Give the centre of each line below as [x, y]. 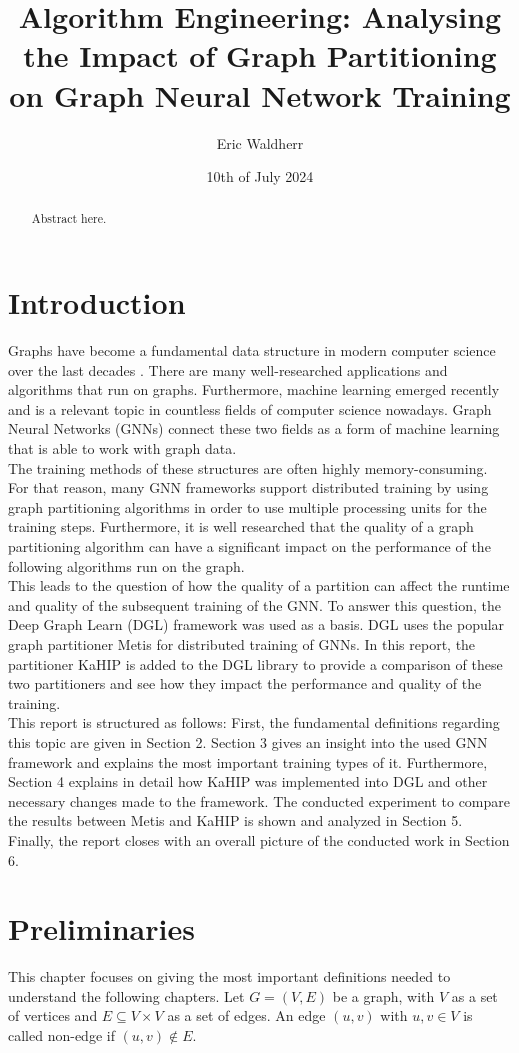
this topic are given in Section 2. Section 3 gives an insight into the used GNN [248, 741]
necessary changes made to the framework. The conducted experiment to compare [259, 800]
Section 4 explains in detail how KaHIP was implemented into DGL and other [248, 781]
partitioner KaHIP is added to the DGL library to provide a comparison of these [255, 663]
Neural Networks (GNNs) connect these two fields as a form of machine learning [254, 428]
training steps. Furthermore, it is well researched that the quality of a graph [241, 526]
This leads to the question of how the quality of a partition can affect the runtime [259, 585]
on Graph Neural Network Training [260, 94]
